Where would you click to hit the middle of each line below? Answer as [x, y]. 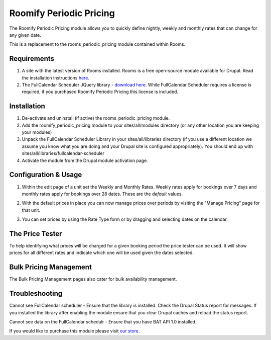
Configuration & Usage [46, 175]
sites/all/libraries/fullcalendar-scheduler [63, 153]
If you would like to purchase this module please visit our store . [75, 331]
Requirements [32, 59]
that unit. [31, 210]
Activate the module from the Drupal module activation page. [85, 160]
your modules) [37, 132]
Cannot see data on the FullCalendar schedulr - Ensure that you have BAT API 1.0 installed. [103, 322]
